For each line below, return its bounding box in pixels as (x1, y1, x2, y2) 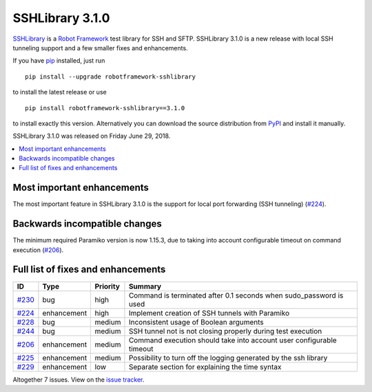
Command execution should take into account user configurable (128, 335, 337, 344)
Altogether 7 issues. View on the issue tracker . (12, 375, 145, 384)
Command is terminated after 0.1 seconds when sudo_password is (128, 290, 344, 300)
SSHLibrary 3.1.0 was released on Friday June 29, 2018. (12, 132, 171, 141)
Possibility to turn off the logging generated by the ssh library (128, 353, 328, 362)
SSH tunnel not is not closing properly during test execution (128, 326, 322, 336)
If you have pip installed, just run (12, 56, 105, 65)
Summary (128, 281, 162, 291)
